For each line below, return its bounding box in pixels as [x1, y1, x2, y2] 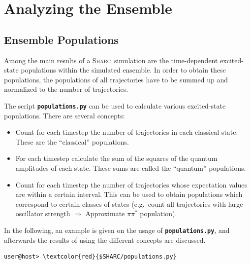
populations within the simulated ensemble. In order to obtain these [21, 65, 226, 75]
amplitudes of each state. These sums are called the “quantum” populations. [15, 162, 246, 173]
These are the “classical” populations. [15, 136, 129, 147]
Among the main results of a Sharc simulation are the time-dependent [4, 55, 218, 65]
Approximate [85, 208, 125, 219]
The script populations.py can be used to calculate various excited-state [4, 100, 226, 111]
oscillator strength [15, 208, 70, 219]
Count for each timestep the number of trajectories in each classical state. [15, 127, 238, 137]
